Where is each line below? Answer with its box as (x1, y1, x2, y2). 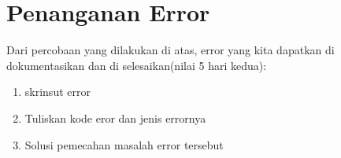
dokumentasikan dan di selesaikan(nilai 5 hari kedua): (6, 57, 267, 73)
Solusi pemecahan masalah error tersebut (24, 136, 224, 152)
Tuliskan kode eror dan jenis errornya (24, 109, 206, 126)
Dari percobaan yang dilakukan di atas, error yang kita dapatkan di (6, 42, 335, 58)
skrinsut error (24, 83, 91, 100)
